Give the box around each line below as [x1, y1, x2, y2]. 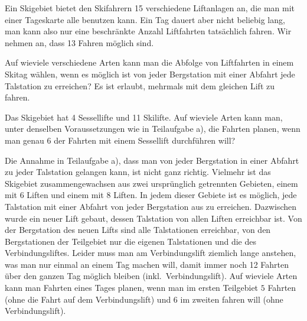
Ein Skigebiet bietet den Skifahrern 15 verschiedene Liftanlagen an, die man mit [5, 2, 295, 14]
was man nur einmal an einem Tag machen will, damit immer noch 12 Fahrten [5, 258, 289, 270]
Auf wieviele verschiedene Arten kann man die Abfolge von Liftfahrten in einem [5, 56, 294, 69]
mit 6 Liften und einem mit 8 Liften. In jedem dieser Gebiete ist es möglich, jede [5, 189, 297, 201]
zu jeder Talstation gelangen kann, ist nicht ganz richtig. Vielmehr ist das [5, 166, 271, 178]
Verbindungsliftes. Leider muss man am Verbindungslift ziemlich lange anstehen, [5, 247, 296, 259]
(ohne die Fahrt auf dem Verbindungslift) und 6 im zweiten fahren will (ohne [5, 293, 283, 305]
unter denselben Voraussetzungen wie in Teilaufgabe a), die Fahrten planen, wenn [5, 122, 301, 135]
